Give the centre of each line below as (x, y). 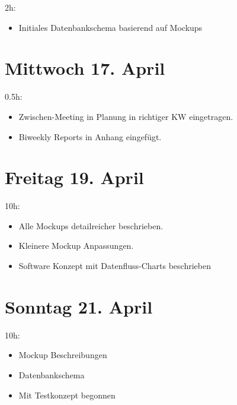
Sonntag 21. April (79, 306)
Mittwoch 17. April (85, 68)
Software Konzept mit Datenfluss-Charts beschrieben (115, 265)
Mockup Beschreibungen (63, 355)
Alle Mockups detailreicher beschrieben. (91, 225)
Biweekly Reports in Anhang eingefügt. (90, 136)
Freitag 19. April (74, 177)
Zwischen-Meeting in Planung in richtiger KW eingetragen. (126, 116)
